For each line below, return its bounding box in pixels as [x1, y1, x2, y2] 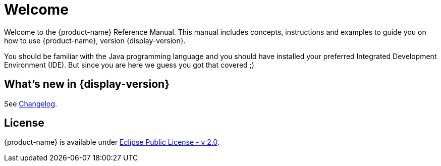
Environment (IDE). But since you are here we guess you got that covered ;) [4, 60, 254, 69]
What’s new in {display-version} [4, 78, 170, 91]
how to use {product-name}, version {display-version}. [4, 36, 186, 45]
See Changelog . [4, 99, 58, 108]
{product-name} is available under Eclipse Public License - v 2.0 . [4, 138, 220, 147]
